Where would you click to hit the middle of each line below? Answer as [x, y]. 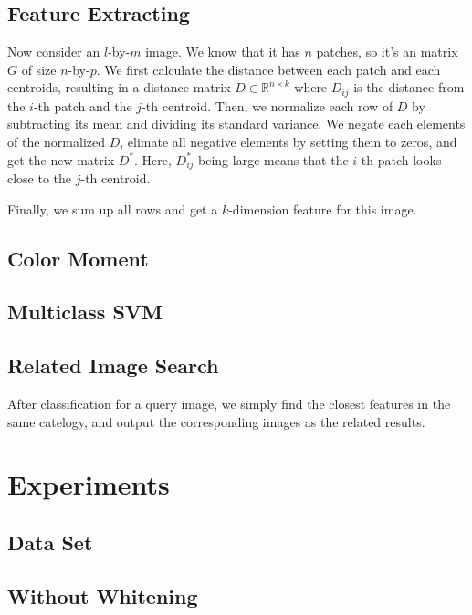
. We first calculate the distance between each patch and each [268, 69]
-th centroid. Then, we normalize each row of [267, 105]
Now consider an [54, 52]
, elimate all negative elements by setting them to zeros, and [288, 142]
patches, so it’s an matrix [387, 52]
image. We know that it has [223, 52]
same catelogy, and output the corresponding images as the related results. [216, 421]
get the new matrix [61, 159]
